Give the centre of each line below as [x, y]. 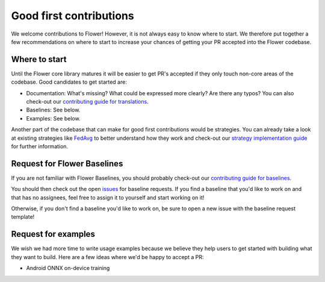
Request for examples [53, 234]
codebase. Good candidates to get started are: [69, 82]
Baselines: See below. [53, 110]
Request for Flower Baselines [67, 164]
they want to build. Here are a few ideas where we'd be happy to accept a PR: [107, 257]
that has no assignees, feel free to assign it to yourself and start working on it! [108, 197]
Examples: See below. [53, 118]
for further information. [40, 146]
